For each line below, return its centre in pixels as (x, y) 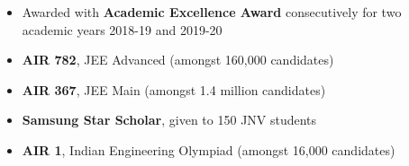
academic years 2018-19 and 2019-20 (122, 29)
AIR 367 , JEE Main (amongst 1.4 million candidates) (174, 89)
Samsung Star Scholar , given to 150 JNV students (169, 120)
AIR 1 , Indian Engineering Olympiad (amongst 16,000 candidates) (209, 149)
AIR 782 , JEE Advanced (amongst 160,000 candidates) (178, 60)
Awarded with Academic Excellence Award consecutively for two (212, 12)
